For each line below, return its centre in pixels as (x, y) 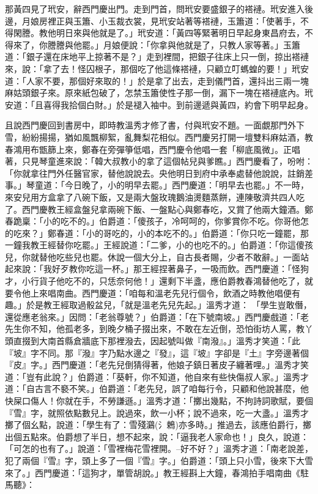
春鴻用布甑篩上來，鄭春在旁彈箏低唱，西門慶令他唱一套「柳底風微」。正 (148, 149)
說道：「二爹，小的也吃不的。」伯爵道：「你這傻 (212, 245)
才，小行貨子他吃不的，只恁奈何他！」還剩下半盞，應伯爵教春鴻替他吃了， (155, 281)
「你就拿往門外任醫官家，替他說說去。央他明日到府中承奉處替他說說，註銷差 (159, 173)
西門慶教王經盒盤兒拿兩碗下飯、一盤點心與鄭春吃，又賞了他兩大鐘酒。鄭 (167, 209)
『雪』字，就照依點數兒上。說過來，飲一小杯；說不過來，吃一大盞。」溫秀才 (157, 412)
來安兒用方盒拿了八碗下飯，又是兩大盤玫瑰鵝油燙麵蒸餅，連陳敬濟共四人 (150, 197)
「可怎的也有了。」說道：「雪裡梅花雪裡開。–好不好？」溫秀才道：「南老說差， (159, 448)
